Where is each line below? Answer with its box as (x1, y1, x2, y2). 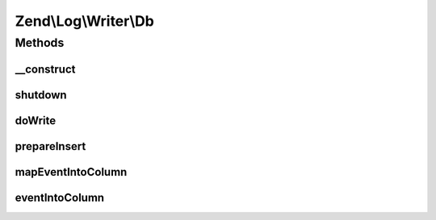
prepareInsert (15, 139, 86, 153)
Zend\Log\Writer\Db (15, 12, 155, 30)
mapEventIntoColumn (15, 165, 128, 179)
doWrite (15, 114, 57, 127)
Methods (15, 35, 65, 50)
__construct (15, 62, 76, 76)
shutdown (15, 88, 68, 102)
